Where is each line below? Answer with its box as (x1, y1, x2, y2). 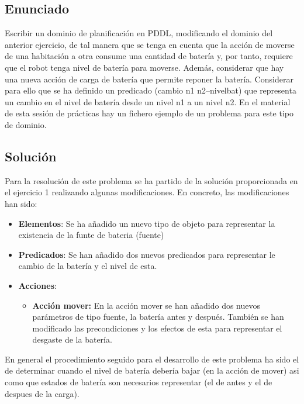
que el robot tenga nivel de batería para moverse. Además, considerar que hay (5, 61, 284, 73)
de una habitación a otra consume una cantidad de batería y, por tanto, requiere (5, 50, 293, 62)
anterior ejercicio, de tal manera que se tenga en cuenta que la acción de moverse (5, 38, 295, 50)
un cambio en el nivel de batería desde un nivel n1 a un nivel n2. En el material (5, 95, 291, 108)
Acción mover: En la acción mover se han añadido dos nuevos (32, 299, 261, 311)
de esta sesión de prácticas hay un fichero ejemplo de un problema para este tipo (5, 107, 294, 119)
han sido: (5, 197, 37, 209)
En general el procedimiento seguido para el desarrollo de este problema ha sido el (5, 353, 299, 365)
